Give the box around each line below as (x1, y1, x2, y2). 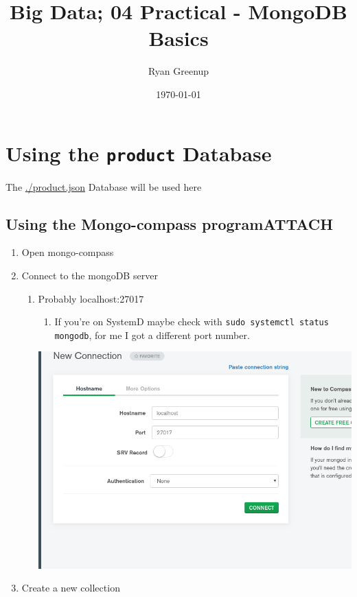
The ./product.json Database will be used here (5, 179, 202, 194)
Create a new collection (21, 581, 120, 595)
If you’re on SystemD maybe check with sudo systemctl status (54, 314, 329, 329)
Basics (148, 24, 209, 52)
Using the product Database (5, 139, 272, 167)
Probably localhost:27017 (38, 291, 144, 305)
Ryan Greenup (148, 64, 209, 78)
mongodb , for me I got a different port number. (54, 327, 250, 342)
